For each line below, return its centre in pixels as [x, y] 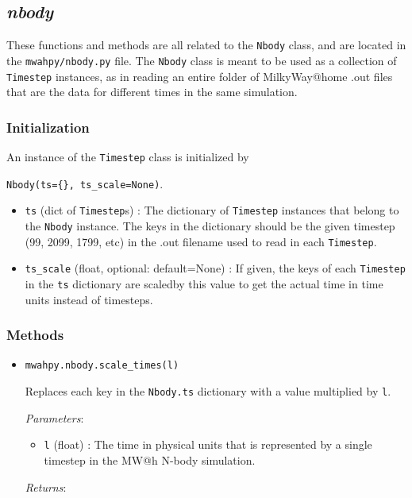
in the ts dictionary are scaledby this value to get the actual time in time [204, 283]
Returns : [46, 486]
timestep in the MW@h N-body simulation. [150, 459]
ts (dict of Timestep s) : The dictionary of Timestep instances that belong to [212, 210]
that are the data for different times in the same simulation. [152, 92]
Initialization [48, 127]
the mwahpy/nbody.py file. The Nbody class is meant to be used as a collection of [202, 60]
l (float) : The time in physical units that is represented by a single [208, 444]
